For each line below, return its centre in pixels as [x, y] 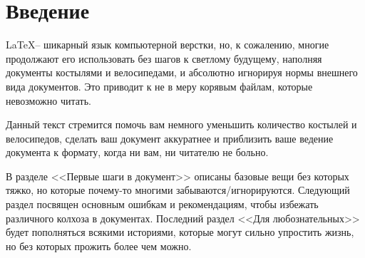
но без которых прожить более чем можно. [99, 246]
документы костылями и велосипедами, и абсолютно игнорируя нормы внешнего [182, 72]
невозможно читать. [48, 100]
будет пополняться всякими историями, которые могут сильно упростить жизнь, [180, 232]
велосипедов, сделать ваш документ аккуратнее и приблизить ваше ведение [170, 138]
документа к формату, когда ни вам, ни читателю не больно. [137, 152]
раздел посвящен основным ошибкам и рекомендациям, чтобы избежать [162, 204]
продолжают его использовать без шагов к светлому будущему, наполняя [164, 58]
